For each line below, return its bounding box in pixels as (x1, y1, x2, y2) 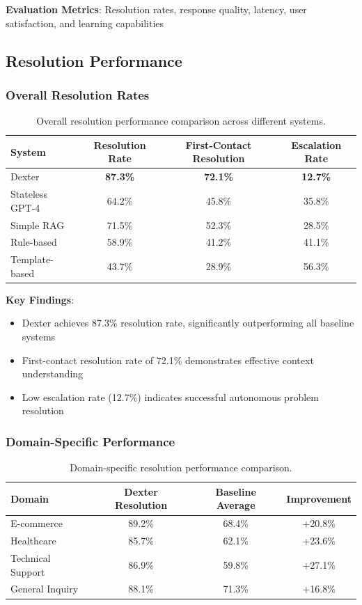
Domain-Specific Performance (6, 432, 175, 450)
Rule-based (10, 235, 57, 249)
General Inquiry (10, 581, 79, 596)
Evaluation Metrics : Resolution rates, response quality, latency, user (6, 2, 307, 16)
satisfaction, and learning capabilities (6, 15, 164, 30)
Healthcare (10, 533, 56, 548)
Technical (10, 550, 51, 565)
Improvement (286, 491, 352, 505)
